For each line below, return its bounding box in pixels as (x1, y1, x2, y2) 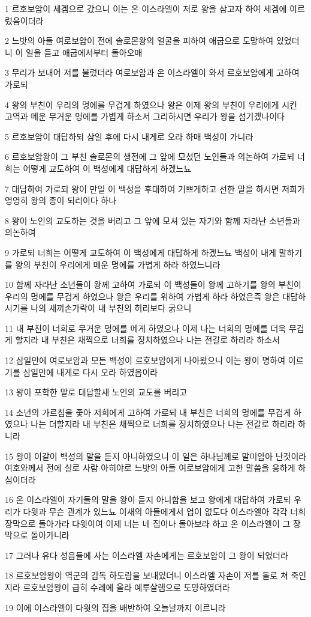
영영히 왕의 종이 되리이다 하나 (5, 194, 117, 207)
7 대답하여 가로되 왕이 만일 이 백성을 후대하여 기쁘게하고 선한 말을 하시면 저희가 (5, 182, 305, 195)
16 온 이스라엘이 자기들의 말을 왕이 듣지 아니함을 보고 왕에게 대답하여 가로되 (5, 493, 291, 506)
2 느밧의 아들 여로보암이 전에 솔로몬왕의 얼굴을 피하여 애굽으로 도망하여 (5, 34, 274, 47)
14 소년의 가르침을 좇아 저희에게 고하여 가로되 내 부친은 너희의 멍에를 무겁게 (5, 406, 291, 418)
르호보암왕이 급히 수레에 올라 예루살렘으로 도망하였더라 (23, 580, 230, 593)
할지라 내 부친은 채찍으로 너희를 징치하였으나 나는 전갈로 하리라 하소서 (15, 333, 280, 346)
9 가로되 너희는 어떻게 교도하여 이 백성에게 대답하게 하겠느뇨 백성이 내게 (5, 246, 276, 258)
